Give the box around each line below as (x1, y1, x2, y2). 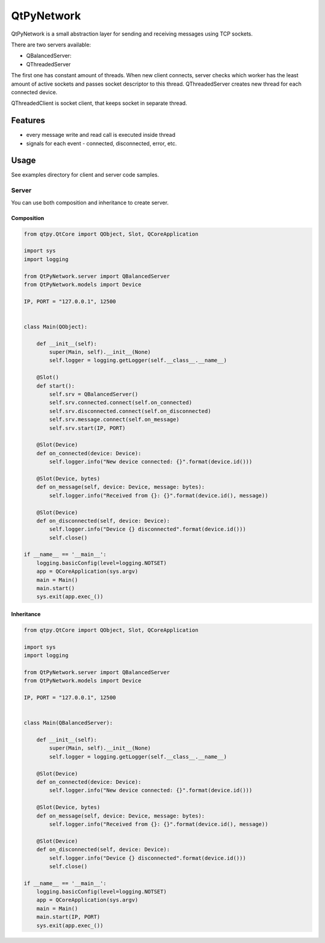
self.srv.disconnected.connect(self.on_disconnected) (49, 408, 211, 414)
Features (11, 115, 45, 126)
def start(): (36, 382, 75, 389)
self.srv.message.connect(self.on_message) (49, 416, 180, 423)
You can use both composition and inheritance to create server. (11, 199, 169, 206)
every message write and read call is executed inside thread (26, 131, 176, 139)
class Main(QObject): (23, 323, 88, 330)
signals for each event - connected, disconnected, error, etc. (26, 139, 177, 147)
